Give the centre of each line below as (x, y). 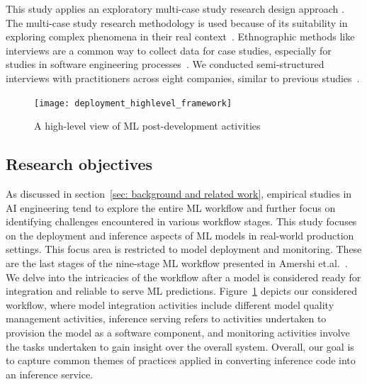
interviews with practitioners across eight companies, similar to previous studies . (183, 78)
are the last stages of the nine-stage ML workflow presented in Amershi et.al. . (177, 262)
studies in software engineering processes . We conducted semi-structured (165, 64)
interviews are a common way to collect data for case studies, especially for (169, 50)
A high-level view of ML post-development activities (147, 126)
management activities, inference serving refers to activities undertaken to (166, 318)
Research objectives (79, 164)
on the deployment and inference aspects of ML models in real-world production (180, 235)
